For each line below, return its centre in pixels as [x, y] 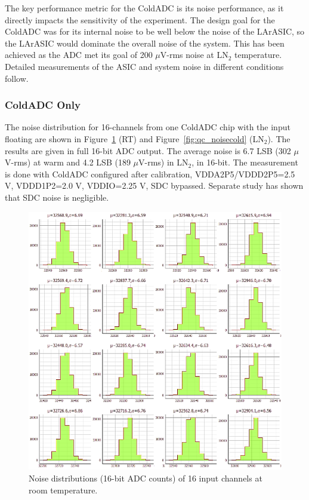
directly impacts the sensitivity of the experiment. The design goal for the [140, 19]
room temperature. [63, 490]
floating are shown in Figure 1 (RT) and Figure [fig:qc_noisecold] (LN [135, 138]
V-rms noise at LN [194, 55]
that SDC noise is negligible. [57, 197]
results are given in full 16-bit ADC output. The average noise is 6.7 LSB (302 [148, 150]
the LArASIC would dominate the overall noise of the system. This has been [145, 43]
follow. [17, 78]
